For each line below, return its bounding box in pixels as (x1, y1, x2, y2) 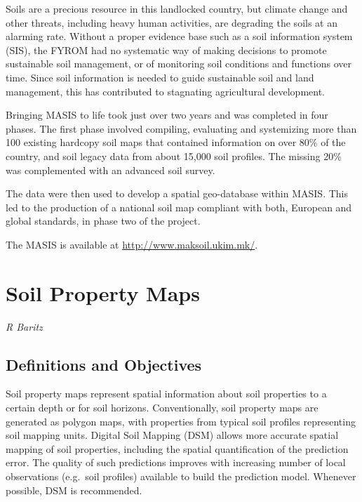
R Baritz (6, 319, 43, 333)
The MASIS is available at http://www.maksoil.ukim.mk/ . (6, 237, 258, 251)
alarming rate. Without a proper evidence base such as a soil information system (6, 29, 353, 44)
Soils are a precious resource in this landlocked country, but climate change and (6, 1, 348, 15)
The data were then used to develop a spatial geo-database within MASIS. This (6, 186, 348, 201)
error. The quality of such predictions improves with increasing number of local (6, 455, 346, 470)
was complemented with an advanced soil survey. (6, 162, 215, 177)
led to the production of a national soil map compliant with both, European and (6, 199, 352, 214)
